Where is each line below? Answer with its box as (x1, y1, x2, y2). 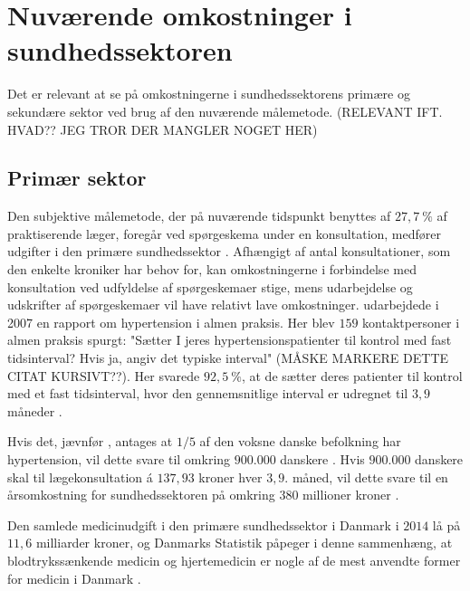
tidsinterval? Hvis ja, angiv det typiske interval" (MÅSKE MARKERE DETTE (7, 348, 449, 367)
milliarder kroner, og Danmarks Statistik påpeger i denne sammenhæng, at (35, 533, 453, 552)
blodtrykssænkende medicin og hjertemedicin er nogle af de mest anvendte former (7, 550, 461, 569)
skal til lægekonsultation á (7, 467, 153, 486)
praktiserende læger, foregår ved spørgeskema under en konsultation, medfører (7, 224, 442, 243)
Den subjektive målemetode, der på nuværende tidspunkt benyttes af (7, 206, 391, 225)
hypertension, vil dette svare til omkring (7, 450, 231, 469)
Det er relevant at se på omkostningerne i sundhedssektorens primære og (7, 84, 410, 103)
